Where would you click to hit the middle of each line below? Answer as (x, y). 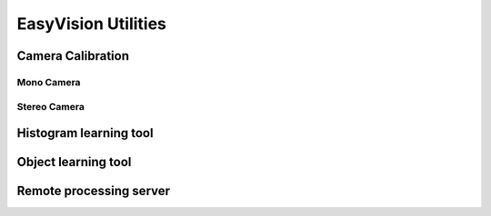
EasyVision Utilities (92, 24)
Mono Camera (49, 82)
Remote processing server (94, 191)
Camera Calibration (73, 56)
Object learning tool (74, 162)
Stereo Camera (51, 106)
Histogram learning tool (85, 133)
